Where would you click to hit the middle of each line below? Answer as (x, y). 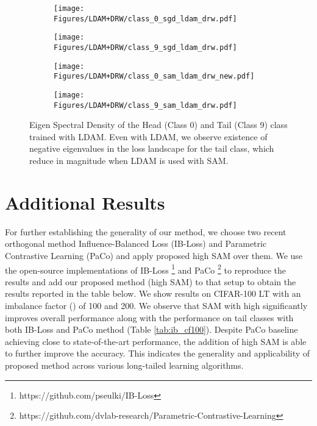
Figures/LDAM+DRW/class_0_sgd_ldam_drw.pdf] (145, 19)
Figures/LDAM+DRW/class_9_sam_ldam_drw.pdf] (145, 105)
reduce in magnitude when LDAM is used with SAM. (129, 161)
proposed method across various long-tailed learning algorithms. (124, 365)
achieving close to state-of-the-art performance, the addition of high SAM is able (156, 341)
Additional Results (85, 202)
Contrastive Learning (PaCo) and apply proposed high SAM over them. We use (154, 255)
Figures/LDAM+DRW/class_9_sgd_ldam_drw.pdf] (145, 47)
